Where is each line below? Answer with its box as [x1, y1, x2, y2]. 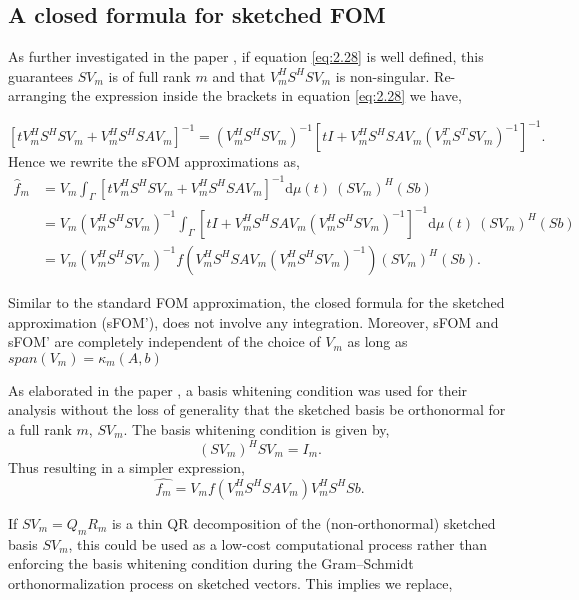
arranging [8, 85, 67, 106]
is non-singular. [335, 65, 430, 86]
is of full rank [108, 65, 191, 86]
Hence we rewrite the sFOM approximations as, [8, 151, 300, 172]
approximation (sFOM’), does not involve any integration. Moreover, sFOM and [8, 311, 499, 332]
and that [212, 65, 266, 86]
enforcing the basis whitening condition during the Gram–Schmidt [8, 553, 414, 574]
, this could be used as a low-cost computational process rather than [68, 533, 488, 554]
